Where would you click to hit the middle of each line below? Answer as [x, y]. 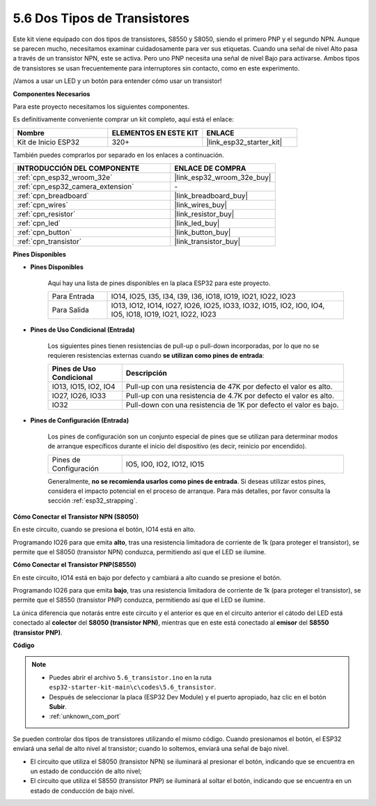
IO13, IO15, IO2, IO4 [84, 387]
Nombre [31, 132]
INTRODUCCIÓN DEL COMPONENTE [78, 169]
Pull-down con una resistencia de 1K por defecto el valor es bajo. [232, 405]
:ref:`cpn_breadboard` [53, 196]
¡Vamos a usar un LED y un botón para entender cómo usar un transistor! [117, 81]
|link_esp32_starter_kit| [244, 142]
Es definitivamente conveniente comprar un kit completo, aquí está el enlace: [124, 119]
